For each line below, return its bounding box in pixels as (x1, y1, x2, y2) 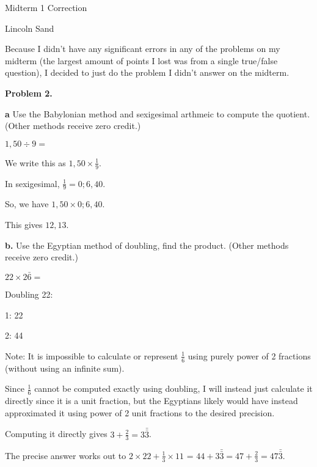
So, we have (5, 197, 49, 210)
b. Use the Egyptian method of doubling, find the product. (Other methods (5, 238, 289, 251)
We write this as (5, 156, 66, 169)
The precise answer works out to (5, 449, 126, 461)
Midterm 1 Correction (5, 1, 87, 13)
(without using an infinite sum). (5, 361, 125, 374)
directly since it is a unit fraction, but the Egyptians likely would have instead (5, 394, 298, 407)
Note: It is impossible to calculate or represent (5, 349, 178, 362)
